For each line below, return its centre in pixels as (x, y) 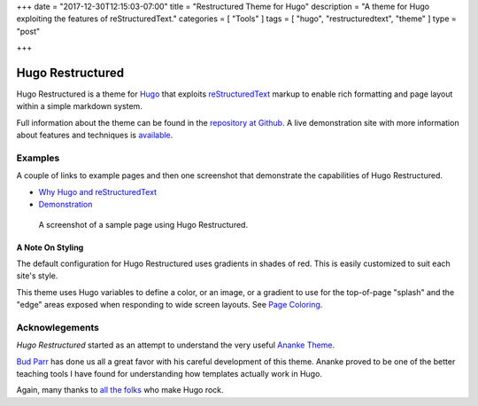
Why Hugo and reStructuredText (98, 191)
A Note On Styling (50, 247)
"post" (28, 31)
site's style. (37, 276)
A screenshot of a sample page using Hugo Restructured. (143, 224)
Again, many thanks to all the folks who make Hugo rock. (120, 390)
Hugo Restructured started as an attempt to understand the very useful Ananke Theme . (176, 345)
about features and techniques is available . (95, 135)
